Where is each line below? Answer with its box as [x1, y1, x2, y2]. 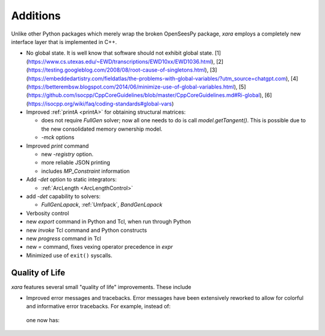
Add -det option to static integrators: [26, 176, 117, 183]
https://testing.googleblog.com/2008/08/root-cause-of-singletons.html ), [28, 66, 209, 73]
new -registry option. [41, 151, 94, 158]
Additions [11, 9, 61, 22]
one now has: [26, 316, 60, 323]
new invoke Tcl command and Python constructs [26, 226, 147, 234]
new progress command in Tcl [26, 235, 102, 242]
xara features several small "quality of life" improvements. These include [11, 283, 192, 290]
